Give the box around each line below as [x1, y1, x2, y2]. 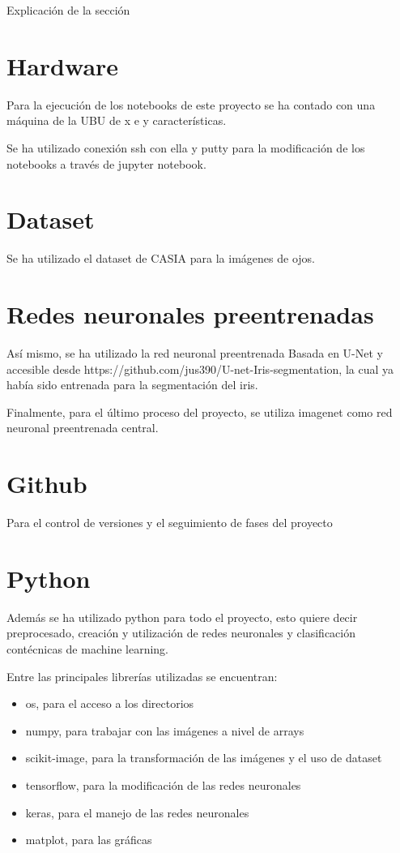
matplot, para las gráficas [25, 831, 152, 848]
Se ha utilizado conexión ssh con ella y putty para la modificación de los [6, 139, 365, 156]
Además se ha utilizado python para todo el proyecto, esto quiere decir [6, 608, 358, 625]
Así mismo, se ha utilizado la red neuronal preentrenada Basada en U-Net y [6, 344, 383, 361]
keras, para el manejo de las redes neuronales [25, 804, 249, 821]
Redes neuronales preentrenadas [6, 298, 374, 330]
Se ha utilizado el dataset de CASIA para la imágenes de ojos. [6, 250, 315, 267]
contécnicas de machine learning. [6, 640, 168, 657]
